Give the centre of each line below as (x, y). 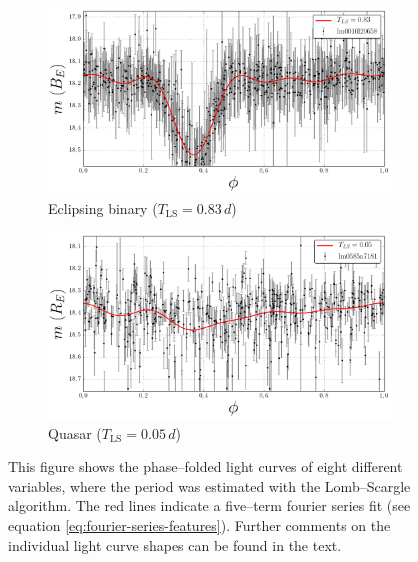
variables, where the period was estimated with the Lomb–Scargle (209, 485)
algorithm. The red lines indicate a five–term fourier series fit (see (209, 505)
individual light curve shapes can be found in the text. (175, 544)
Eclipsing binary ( (103, 208)
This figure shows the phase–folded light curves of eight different (205, 466)
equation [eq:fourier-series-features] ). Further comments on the (199, 525)
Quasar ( (75, 432)
